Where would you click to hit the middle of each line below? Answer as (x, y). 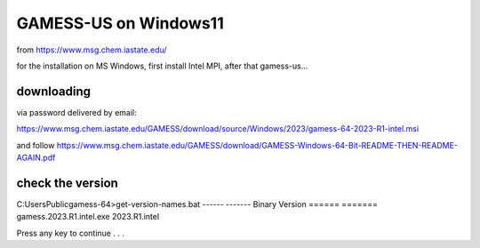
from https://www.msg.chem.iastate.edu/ (92, 50)
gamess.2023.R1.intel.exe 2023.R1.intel (88, 217)
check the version (68, 183)
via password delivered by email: (76, 112)
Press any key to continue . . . (70, 233)
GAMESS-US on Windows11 (120, 23)
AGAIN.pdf (36, 158)
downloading (53, 91)
